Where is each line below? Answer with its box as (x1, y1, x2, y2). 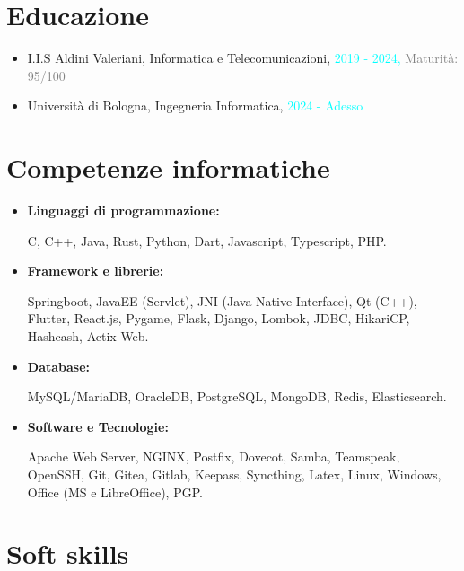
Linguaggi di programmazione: (27, 201, 220, 220)
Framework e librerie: (27, 261, 164, 280)
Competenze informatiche (6, 149, 330, 186)
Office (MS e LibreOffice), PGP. (27, 482, 203, 501)
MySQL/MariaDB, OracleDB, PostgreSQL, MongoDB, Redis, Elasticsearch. (27, 387, 447, 406)
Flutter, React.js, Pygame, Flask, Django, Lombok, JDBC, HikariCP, (27, 309, 410, 328)
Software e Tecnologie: (27, 417, 169, 435)
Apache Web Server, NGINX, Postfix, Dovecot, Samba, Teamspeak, (27, 447, 400, 466)
